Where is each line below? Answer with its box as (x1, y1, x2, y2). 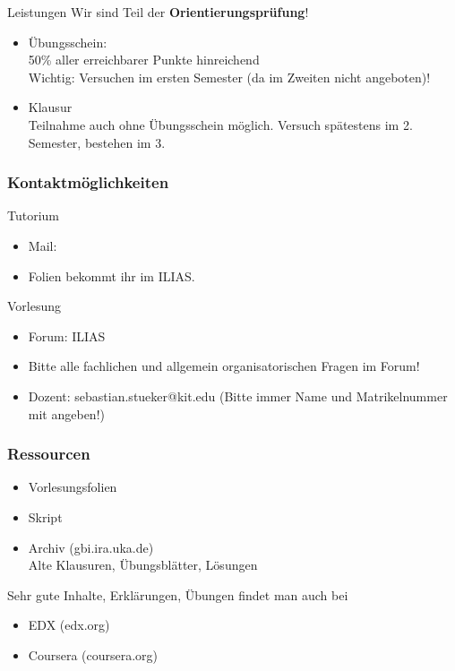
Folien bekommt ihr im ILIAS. (28, 266, 195, 285)
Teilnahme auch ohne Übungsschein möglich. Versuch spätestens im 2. (28, 115, 413, 133)
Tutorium (7, 206, 60, 225)
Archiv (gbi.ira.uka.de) (28, 538, 154, 556)
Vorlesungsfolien (28, 477, 117, 496)
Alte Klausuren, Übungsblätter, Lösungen (28, 555, 258, 574)
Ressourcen (7, 443, 90, 465)
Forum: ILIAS (28, 326, 106, 345)
